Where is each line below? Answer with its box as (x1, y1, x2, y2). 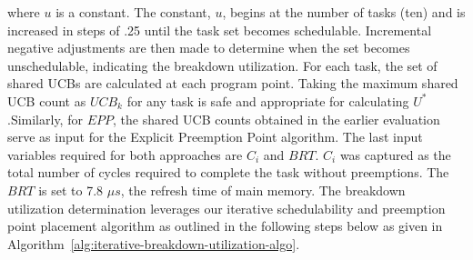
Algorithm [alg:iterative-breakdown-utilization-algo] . (7, 234, 300, 253)
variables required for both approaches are (7, 145, 243, 164)
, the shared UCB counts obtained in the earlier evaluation (112, 109, 440, 128)
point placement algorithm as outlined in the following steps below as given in (7, 216, 443, 235)
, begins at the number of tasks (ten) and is (222, 3, 466, 21)
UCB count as (7, 91, 86, 110)
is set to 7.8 (38, 180, 104, 199)
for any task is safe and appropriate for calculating (126, 91, 409, 110)
